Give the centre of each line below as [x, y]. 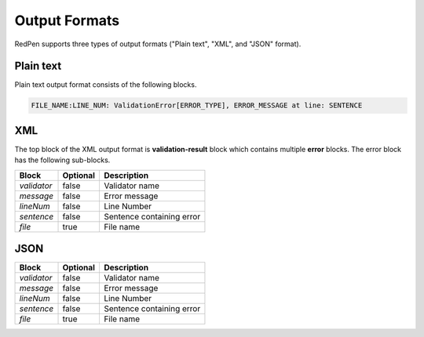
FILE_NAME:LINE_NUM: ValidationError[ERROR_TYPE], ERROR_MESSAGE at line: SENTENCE [197, 105]
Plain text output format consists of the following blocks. [106, 85]
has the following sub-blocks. [62, 160]
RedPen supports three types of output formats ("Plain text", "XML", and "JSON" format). [158, 44]
